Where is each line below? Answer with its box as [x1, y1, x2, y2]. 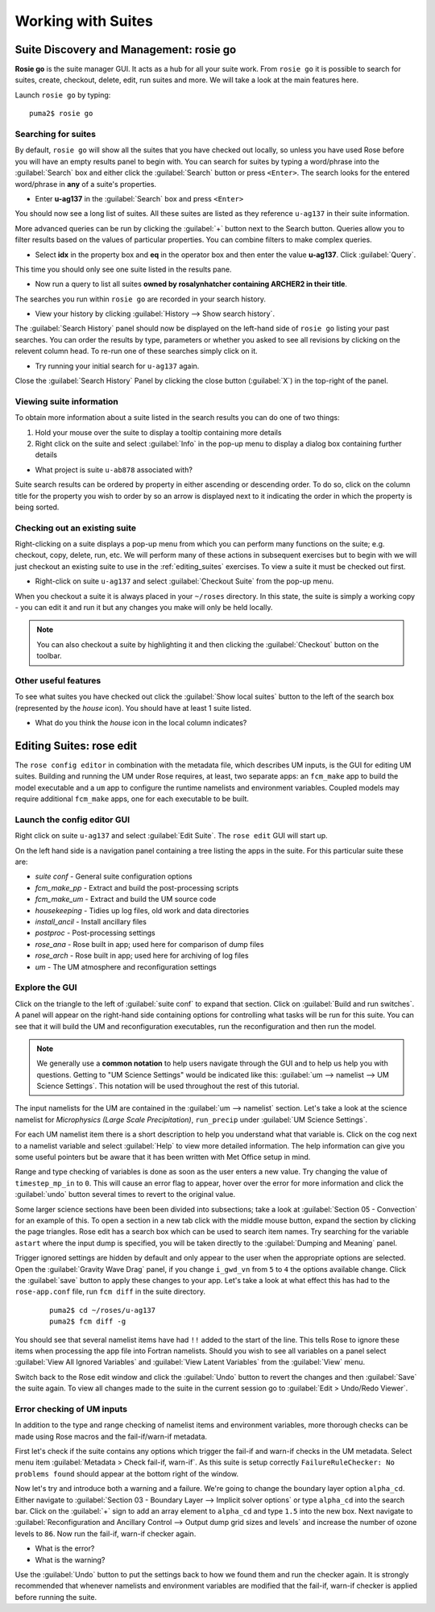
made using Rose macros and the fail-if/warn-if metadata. [14, 1431, 208, 1441]
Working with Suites [14, 12, 153, 30]
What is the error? [35, 1543, 95, 1553]
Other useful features [14, 675, 101, 686]
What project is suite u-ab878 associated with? [35, 464, 193, 475]
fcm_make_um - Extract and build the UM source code [35, 895, 217, 904]
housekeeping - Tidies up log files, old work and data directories [35, 905, 250, 915]
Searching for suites [14, 129, 97, 139]
